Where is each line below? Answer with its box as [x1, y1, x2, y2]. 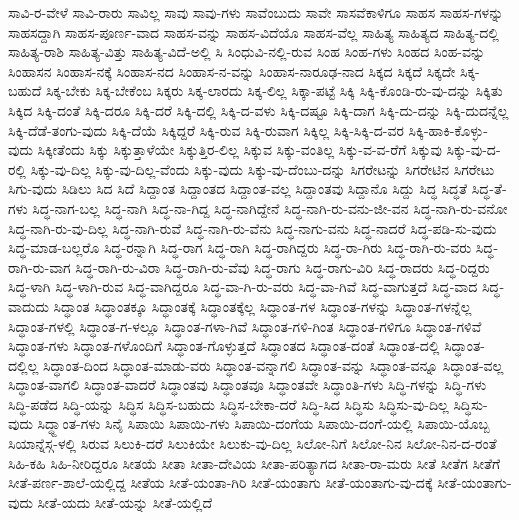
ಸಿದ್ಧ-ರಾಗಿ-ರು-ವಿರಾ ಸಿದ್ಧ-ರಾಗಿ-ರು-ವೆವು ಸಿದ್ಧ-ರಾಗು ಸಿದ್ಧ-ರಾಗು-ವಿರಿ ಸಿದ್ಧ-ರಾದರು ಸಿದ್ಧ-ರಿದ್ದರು [75, 256, 490, 277]
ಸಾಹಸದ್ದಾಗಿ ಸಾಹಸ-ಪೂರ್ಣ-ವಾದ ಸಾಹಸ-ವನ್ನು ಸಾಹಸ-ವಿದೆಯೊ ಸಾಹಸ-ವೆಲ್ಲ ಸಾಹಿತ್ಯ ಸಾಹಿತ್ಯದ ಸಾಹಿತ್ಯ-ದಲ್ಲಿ [8, 21, 499, 42]
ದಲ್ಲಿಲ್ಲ [8, 354, 39, 375]
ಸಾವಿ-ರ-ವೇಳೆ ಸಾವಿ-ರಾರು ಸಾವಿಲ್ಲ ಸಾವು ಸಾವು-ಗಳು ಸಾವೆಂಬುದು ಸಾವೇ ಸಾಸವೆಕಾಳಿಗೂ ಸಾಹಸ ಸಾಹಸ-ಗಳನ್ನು [8, 2, 504, 22]
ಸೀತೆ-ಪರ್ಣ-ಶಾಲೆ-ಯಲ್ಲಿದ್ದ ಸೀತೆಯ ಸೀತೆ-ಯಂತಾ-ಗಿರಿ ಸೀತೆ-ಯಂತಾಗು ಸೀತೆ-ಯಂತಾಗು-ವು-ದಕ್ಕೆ [8, 472, 433, 493]
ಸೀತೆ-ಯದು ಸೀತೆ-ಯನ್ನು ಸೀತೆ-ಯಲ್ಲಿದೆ [37, 491, 213, 512]
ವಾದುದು [8, 295, 49, 316]
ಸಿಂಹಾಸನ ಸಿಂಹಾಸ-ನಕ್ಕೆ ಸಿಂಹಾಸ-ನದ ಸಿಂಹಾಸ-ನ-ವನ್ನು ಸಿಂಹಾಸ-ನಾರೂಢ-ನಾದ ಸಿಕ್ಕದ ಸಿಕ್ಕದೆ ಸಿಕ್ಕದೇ [8, 60, 456, 81]
